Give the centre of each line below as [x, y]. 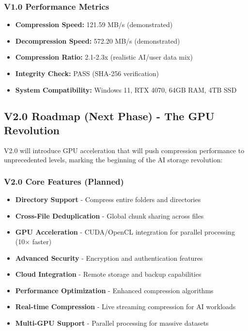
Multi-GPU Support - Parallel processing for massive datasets [112, 323]
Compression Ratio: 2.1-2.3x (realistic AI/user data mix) [104, 57]
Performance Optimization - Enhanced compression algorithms [114, 290]
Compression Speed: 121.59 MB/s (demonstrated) [94, 24]
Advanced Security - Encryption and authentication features [109, 258]
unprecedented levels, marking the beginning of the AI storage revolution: [113, 160]
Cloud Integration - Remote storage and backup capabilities [108, 274]
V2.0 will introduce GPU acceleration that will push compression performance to [124, 150]
